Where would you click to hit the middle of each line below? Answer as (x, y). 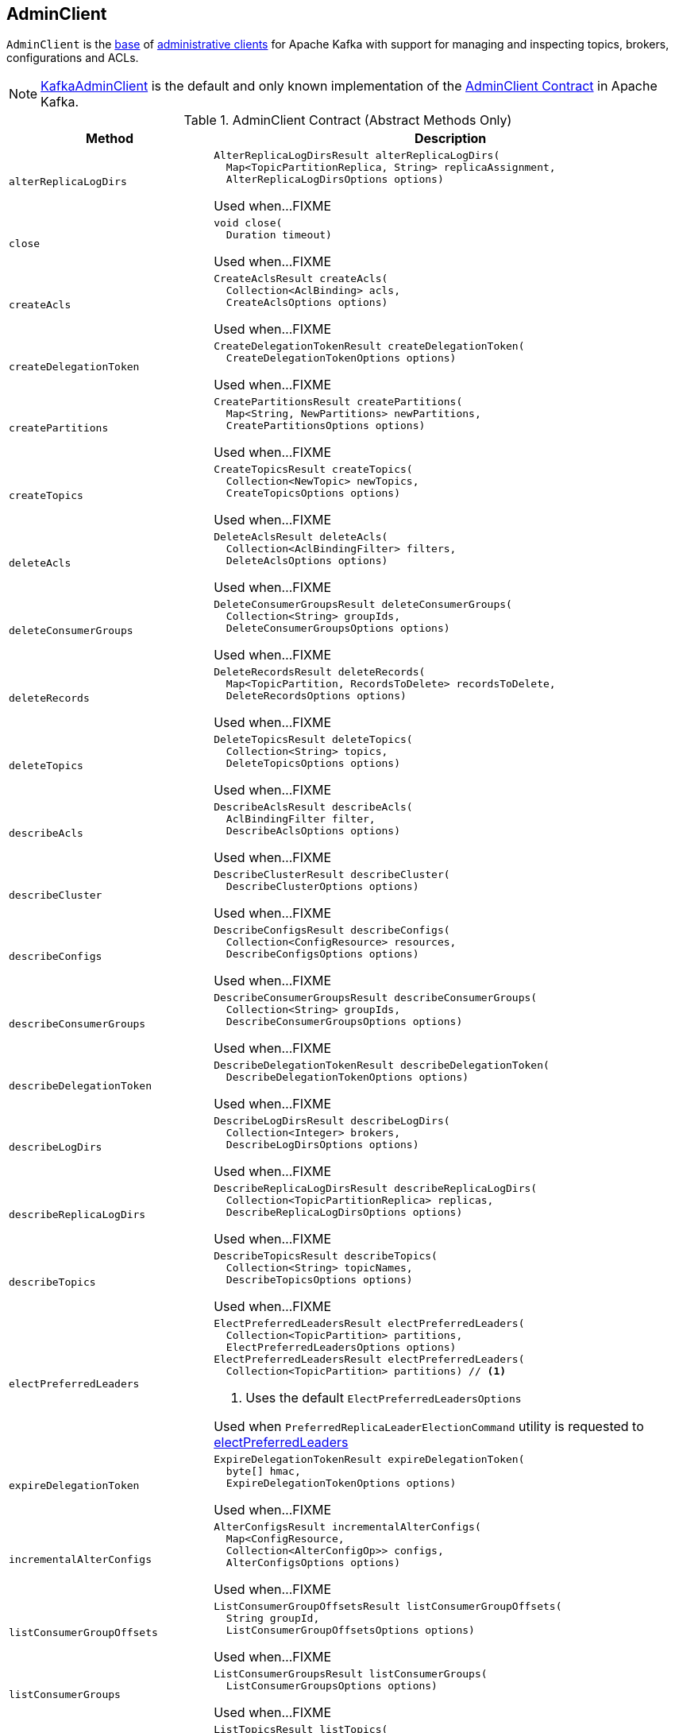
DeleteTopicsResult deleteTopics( (313, 740)
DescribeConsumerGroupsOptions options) (344, 1022)
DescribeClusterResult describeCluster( (332, 875)
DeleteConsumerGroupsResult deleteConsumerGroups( (363, 605)
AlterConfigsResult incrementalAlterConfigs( (347, 1527)
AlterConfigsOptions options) (313, 1563)
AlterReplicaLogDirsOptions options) (335, 180)
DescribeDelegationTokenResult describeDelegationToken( (382, 1066)
